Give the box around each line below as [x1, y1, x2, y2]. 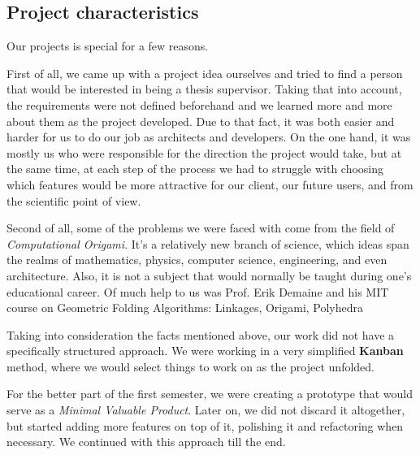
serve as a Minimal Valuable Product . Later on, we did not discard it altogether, [6, 401, 405, 418]
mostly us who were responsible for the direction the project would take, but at [6, 144, 402, 161]
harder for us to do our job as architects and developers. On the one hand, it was [6, 128, 411, 145]
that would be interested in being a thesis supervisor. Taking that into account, [6, 80, 402, 97]
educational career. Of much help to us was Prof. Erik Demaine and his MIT [6, 283, 389, 300]
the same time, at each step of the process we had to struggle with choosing [6, 160, 384, 177]
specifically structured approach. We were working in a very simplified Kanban [6, 342, 404, 359]
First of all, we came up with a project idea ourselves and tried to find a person [6, 64, 403, 81]
